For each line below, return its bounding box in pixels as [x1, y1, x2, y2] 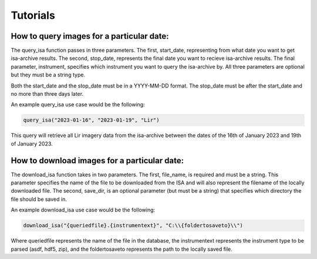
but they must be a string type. [11, 71, 85, 79]
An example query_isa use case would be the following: [11, 101, 145, 108]
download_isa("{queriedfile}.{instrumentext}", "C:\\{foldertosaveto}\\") [23, 222, 244, 229]
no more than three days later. [11, 90, 84, 97]
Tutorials [11, 9, 55, 22]
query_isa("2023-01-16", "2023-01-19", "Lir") [23, 117, 160, 123]
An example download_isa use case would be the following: [11, 206, 156, 214]
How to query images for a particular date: [11, 31, 170, 41]
